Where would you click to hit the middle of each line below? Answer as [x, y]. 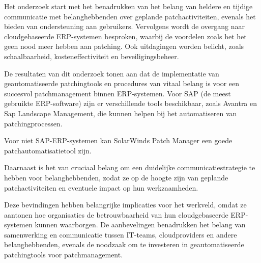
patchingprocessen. [33, 123]
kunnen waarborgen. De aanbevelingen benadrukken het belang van [140, 225]
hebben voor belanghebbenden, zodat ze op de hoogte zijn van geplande [116, 177]
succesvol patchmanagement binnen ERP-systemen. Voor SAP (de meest [118, 93]
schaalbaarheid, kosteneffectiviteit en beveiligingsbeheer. [92, 56]
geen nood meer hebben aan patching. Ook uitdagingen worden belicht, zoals [124, 46]
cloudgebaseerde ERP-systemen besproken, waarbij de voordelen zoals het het [125, 36]
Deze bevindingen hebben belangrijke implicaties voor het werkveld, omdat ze [125, 205]
